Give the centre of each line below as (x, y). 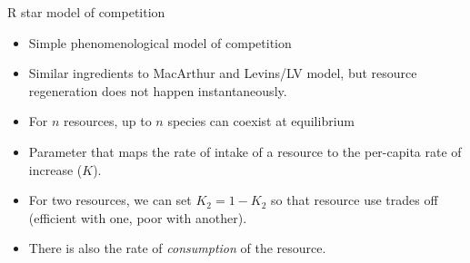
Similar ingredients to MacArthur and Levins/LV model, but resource (223, 73)
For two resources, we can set (110, 200)
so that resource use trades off (355, 200)
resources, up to (108, 121)
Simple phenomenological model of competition (160, 42)
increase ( (55, 169)
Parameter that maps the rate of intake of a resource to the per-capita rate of (245, 151)
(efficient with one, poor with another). (138, 217)
